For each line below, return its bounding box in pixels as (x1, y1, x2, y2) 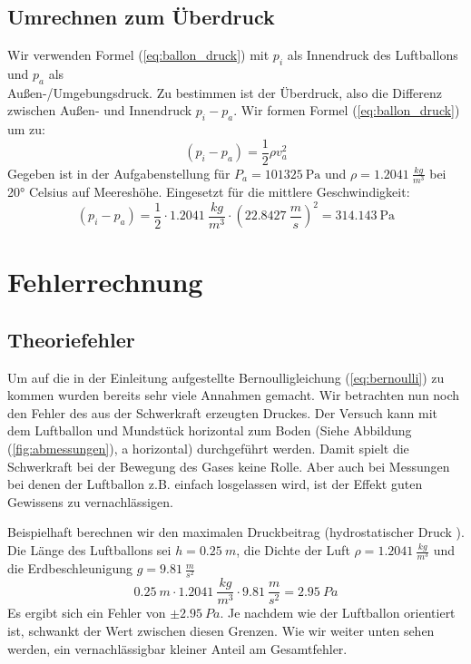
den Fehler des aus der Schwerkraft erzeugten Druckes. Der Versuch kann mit (7, 403, 438, 422)
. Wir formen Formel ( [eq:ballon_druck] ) (233, 101, 460, 120)
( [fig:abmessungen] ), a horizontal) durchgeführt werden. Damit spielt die (7, 439, 409, 458)
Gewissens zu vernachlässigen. (7, 492, 173, 511)
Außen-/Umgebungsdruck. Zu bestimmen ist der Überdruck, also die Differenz (7, 83, 443, 102)
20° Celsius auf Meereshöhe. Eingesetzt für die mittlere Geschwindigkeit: (7, 181, 410, 200)
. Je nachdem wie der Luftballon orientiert (220, 603, 456, 622)
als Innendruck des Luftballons (287, 45, 458, 64)
